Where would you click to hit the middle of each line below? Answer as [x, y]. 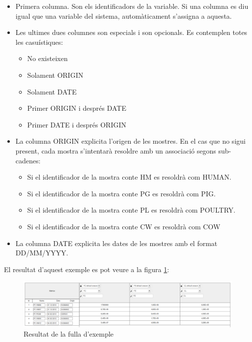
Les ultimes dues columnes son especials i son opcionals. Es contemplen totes [131, 32]
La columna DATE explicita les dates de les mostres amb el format [116, 243]
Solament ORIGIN [55, 75]
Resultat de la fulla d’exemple [69, 334]
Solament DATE [52, 91]
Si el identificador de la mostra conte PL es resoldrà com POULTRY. [131, 210]
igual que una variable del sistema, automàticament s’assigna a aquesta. [124, 16]
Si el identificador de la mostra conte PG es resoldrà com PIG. [121, 193]
